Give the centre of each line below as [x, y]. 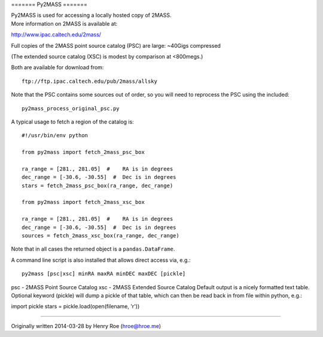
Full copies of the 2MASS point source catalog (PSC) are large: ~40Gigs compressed [116, 45]
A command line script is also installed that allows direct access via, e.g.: [101, 260]
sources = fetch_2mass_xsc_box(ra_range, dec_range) [100, 235]
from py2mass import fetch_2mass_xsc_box [83, 202]
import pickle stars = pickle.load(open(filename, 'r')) [75, 307]
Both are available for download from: [57, 67]
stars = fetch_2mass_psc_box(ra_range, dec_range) [97, 185]
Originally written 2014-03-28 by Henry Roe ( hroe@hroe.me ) [86, 326]
